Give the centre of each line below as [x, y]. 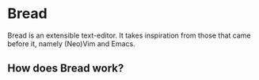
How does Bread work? [66, 69]
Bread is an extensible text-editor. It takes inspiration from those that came [129, 35]
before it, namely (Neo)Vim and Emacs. [71, 43]
